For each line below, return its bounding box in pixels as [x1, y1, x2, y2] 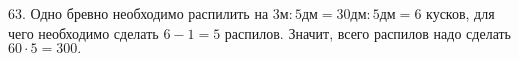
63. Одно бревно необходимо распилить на [8, 3, 269, 23]
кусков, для [426, 3, 495, 23]
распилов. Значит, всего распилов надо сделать [224, 22, 511, 43]
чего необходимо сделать [8, 22, 159, 43]
